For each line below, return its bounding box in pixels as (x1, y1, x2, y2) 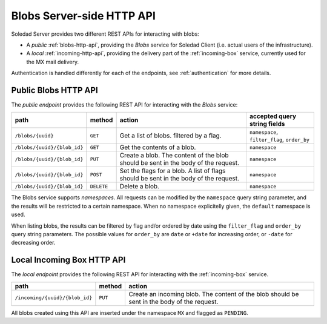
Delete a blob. (119, 182, 160, 191)
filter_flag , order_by (249, 135, 310, 144)
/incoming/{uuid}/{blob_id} (15, 294, 93, 301)
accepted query (249, 112, 297, 121)
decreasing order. (11, 239, 56, 246)
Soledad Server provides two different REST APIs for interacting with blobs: (11, 30, 199, 38)
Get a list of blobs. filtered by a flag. (119, 131, 222, 140)
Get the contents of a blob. (119, 143, 196, 151)
